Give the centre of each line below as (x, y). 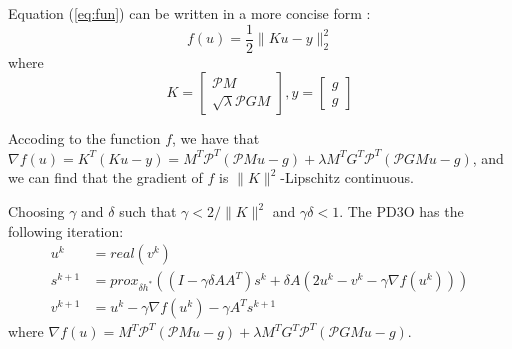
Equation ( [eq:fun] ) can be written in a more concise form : (189, 13)
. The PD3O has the (401, 211)
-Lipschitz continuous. (347, 177)
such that (148, 211)
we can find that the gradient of (105, 177)
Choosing (36, 211)
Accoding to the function (84, 138)
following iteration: (66, 230)
